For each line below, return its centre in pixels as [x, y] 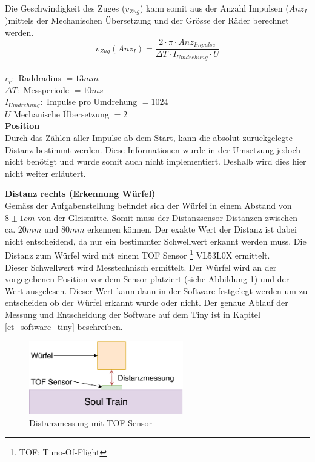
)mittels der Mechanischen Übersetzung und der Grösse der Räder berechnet [147, 20]
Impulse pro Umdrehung [92, 101]
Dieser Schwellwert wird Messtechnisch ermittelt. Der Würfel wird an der [141, 267]
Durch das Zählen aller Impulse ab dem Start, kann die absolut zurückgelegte [149, 137]
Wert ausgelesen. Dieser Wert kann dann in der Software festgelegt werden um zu [156, 290]
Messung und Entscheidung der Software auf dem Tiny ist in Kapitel [133, 314]
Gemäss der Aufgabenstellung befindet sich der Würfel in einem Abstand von [148, 205]
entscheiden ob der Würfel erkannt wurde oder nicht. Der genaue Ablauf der [147, 302]
